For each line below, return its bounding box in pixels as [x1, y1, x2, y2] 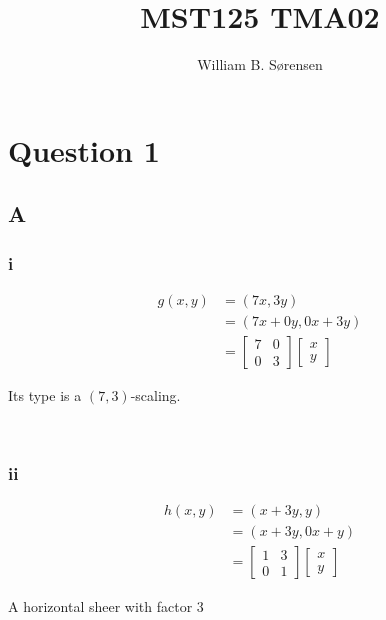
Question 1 [8, 129, 160, 170]
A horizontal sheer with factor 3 [8, 595, 204, 616]
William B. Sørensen [197, 54, 323, 75]
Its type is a [8, 385, 82, 405]
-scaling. [130, 385, 181, 405]
